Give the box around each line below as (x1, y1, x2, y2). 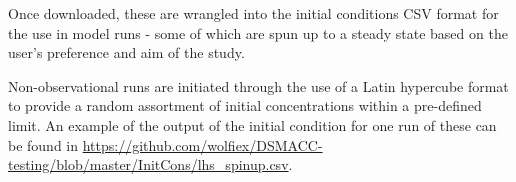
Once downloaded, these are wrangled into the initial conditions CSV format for (8, 3, 499, 23)
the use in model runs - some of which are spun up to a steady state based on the (8, 22, 508, 43)
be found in (8, 134, 79, 155)
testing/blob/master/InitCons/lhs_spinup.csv (8, 154, 289, 175)
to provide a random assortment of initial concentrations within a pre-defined (8, 95, 482, 116)
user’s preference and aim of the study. (8, 42, 245, 63)
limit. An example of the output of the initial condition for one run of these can (8, 114, 497, 135)
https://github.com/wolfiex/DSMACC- (82, 134, 323, 155)
